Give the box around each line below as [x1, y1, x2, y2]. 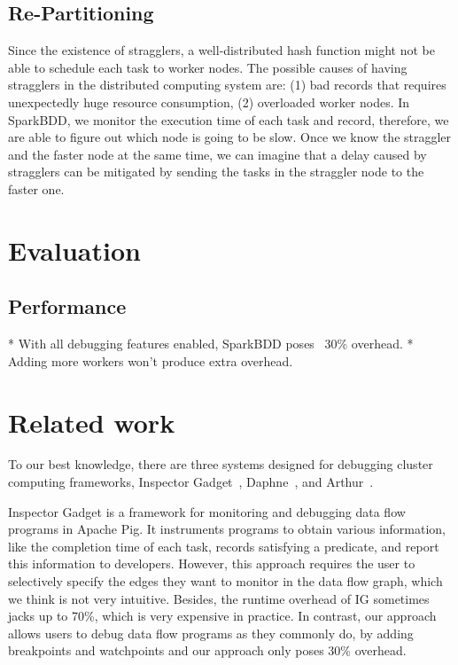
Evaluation [8, 231, 141, 268]
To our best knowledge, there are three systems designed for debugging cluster [8, 455, 433, 473]
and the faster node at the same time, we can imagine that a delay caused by [8, 145, 427, 163]
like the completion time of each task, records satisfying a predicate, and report [8, 536, 439, 555]
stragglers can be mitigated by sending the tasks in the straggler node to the [8, 162, 424, 181]
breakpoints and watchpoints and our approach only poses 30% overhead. [8, 641, 407, 660]
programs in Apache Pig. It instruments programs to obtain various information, [8, 520, 446, 538]
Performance [8, 293, 127, 320]
